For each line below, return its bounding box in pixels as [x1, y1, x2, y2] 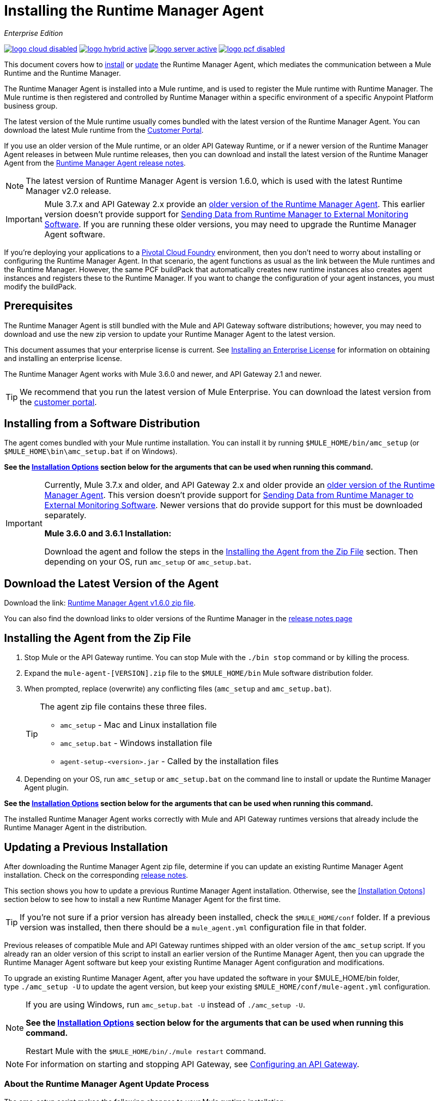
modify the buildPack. [4, 282, 77, 291]
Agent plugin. [24, 783, 69, 792]
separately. [44, 510, 86, 521]
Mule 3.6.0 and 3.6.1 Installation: [44, 528, 172, 539]
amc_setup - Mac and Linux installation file [60, 720, 217, 730]
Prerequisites [4, 299, 73, 313]
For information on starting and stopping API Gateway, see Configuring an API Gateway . [26, 1059, 360, 1069]
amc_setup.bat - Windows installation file [60, 738, 212, 748]
